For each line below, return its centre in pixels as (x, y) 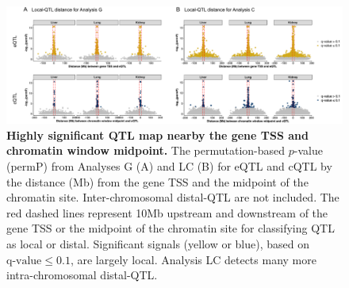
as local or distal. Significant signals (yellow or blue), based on (158, 243)
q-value (24, 261)
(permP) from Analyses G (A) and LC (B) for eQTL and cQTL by (169, 166)
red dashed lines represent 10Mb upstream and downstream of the (167, 212)
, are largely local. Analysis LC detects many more (193, 259)
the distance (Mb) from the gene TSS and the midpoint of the (157, 181)
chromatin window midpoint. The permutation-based (146, 150)
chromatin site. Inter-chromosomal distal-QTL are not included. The (173, 197)
